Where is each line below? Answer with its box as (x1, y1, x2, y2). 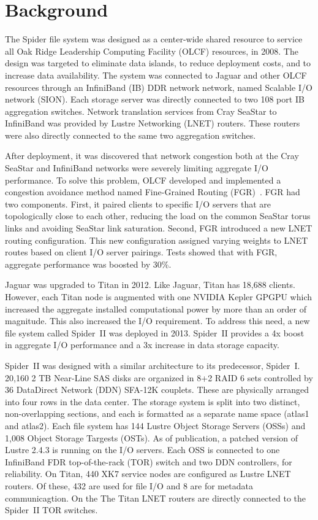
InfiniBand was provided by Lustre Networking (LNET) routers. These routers (5, 117, 300, 130)
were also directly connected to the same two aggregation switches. (5, 128, 256, 141)
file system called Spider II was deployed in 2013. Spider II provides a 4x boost (5, 326, 305, 339)
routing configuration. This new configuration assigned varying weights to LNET (5, 233, 308, 246)
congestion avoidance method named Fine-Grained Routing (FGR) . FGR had (5, 185, 300, 198)
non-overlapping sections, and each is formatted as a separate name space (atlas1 (5, 407, 309, 420)
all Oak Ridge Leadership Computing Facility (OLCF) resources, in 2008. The (5, 44, 298, 57)
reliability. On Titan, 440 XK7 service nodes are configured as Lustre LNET (5, 467, 291, 480)
